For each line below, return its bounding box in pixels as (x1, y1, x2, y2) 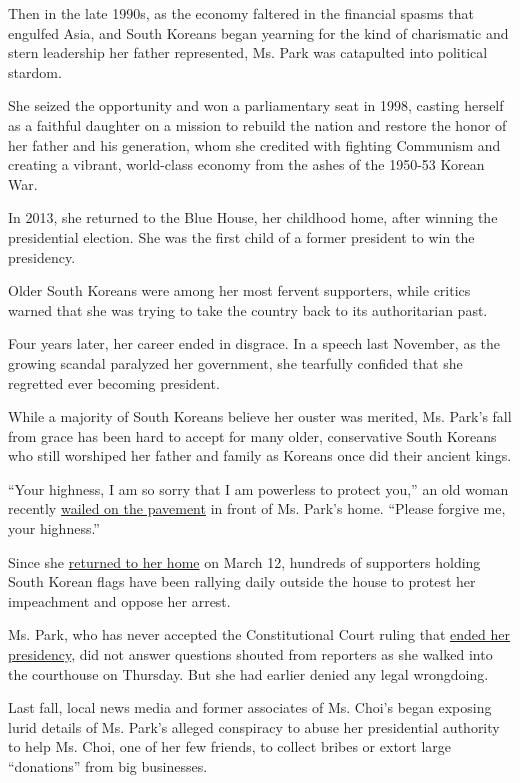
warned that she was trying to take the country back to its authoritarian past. (8, 299, 488, 320)
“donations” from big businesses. (8, 756, 208, 776)
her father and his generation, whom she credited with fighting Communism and (8, 134, 501, 155)
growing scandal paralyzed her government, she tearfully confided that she (8, 352, 463, 373)
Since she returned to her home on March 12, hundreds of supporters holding (8, 551, 481, 572)
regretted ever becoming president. (8, 372, 220, 393)
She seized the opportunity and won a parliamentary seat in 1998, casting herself (8, 95, 504, 116)
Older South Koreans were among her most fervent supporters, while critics (8, 280, 471, 301)
